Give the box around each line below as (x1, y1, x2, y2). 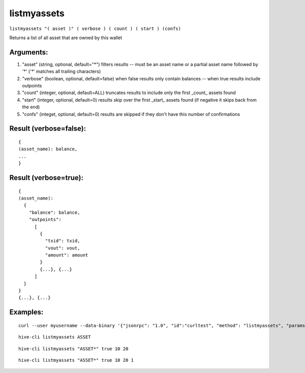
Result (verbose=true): (9, 173, 84, 182)
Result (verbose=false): (9, 125, 86, 133)
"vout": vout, (45, 245, 80, 251)
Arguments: (9, 48, 48, 56)
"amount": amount (45, 252, 88, 258)
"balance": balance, (28, 209, 80, 215)
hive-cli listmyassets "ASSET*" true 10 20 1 (18, 357, 134, 363)
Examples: (9, 308, 44, 317)
